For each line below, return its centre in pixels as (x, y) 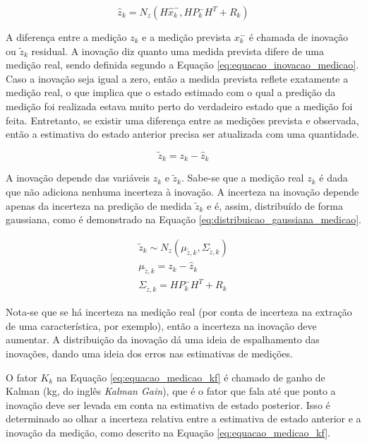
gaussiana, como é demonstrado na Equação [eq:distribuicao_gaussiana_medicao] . (183, 219)
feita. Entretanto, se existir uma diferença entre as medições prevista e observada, (182, 120)
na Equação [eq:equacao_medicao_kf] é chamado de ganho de (191, 377)
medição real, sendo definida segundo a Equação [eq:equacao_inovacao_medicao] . (182, 65)
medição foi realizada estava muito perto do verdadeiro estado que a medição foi (179, 106)
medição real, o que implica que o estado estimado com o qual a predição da (171, 92)
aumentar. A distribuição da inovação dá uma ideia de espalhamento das (163, 339)
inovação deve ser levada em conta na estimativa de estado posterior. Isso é (168, 404)
